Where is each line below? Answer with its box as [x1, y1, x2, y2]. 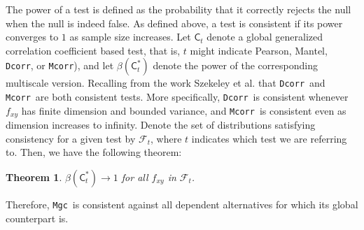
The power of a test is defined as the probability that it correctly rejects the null [6, 2, 351, 16]
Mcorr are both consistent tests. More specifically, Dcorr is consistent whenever [6, 89, 349, 104]
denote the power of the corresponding [153, 58, 318, 73]
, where [150, 131, 182, 145]
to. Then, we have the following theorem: [6, 145, 182, 159]
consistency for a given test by [6, 131, 136, 145]
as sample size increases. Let [69, 29, 191, 44]
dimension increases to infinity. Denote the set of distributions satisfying [6, 117, 316, 132]
